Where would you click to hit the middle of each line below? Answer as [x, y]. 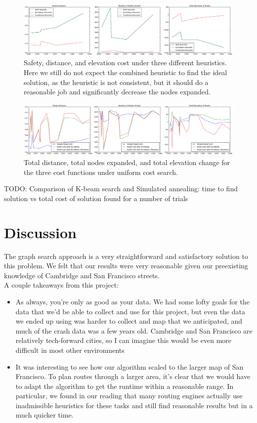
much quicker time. [44, 415]
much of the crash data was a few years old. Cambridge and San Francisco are [134, 330]
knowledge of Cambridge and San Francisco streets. [82, 275]
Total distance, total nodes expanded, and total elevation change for [127, 162]
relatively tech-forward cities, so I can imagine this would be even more [124, 340]
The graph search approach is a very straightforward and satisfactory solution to [126, 256]
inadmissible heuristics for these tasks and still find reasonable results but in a [134, 405]
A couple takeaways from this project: [61, 285]
